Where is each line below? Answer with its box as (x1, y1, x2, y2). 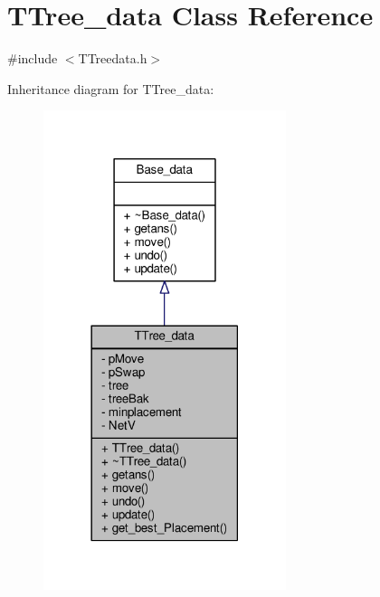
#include (7, 49, 58, 68)
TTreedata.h (78, 49, 147, 68)
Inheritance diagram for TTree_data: (7, 79, 214, 98)
